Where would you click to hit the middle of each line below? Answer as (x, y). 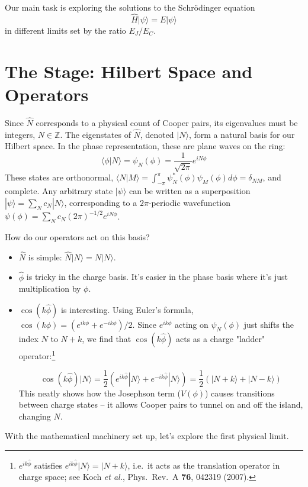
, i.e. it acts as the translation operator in (204, 465)
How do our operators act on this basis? (77, 237)
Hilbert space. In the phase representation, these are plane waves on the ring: (145, 146)
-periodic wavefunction (189, 202)
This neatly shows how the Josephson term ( (100, 393)
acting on (192, 324)
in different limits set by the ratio (65, 30)
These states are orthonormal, (59, 177)
